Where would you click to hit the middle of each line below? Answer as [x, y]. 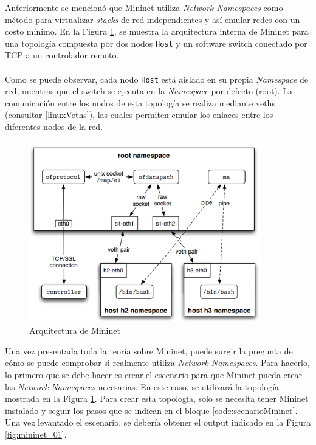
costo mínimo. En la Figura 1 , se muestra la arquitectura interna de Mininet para [157, 31]
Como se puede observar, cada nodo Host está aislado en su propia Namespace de [156, 79]
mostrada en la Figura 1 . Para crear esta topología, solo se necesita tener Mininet [157, 398]
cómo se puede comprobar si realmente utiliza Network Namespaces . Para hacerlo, [157, 363]
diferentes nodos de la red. [54, 127]
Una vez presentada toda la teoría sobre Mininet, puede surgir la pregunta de [149, 350]
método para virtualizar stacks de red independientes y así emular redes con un [153, 19]
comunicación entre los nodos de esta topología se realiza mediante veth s [140, 102]
